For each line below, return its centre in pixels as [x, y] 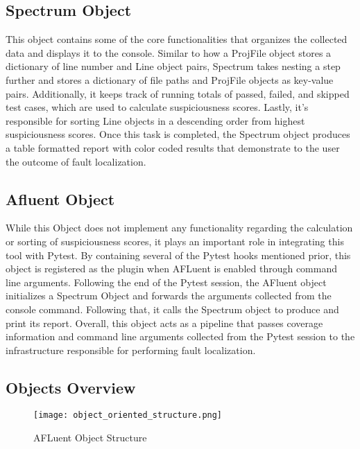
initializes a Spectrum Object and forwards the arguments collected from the [169, 296]
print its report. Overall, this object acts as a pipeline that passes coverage [164, 323]
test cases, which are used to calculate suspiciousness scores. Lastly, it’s [157, 107]
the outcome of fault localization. [76, 161]
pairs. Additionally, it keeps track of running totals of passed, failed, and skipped [178, 93]
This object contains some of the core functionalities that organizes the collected [177, 39]
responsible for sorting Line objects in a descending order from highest [155, 120]
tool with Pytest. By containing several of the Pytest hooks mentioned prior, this [178, 255]
